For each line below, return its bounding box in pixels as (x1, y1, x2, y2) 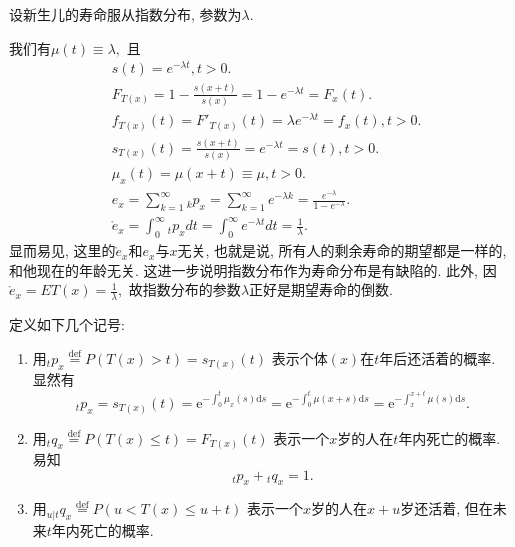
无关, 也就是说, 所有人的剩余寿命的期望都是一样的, (177, 240, 507, 261)
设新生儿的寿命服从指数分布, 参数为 (9, 4, 242, 24)
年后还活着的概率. (379, 347, 496, 368)
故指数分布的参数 (128, 279, 241, 300)
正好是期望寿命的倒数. (249, 279, 393, 300)
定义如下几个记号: (9, 314, 125, 335)
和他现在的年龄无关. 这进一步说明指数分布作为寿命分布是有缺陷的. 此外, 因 (9, 259, 497, 280)
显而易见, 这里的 (9, 240, 116, 261)
